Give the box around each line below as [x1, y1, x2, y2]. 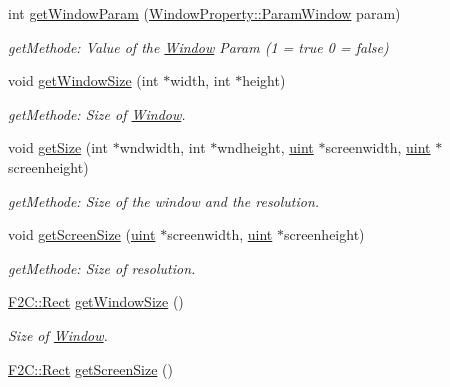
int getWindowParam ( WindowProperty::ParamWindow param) [8, 3, 401, 23]
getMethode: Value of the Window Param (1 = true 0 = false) [8, 36, 389, 57]
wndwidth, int [119, 137, 206, 158]
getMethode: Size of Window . [8, 103, 186, 124]
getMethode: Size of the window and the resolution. [8, 190, 320, 211]
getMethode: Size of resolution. [8, 257, 196, 278]
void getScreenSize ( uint [8, 224, 156, 245]
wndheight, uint [217, 137, 314, 158]
